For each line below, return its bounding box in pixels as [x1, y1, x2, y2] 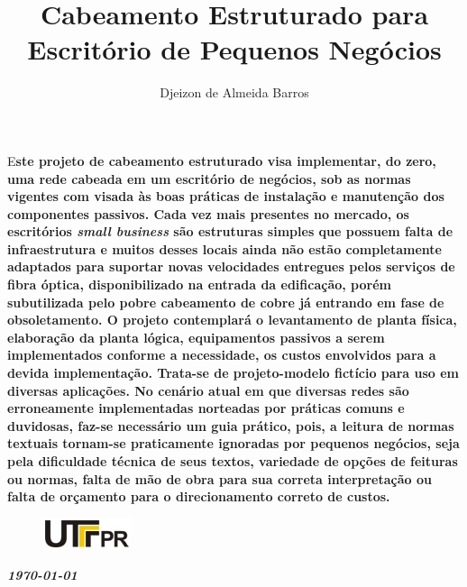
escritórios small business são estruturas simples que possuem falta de [7, 222, 453, 241]
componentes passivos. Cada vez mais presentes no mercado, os [7, 204, 409, 223]
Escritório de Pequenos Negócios [27, 31, 442, 68]
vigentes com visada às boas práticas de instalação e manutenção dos [7, 187, 444, 206]
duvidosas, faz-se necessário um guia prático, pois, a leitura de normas [7, 416, 454, 435]
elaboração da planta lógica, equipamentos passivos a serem [7, 327, 385, 346]
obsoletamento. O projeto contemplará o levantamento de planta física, [7, 310, 457, 329]
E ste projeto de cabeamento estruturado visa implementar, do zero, [7, 151, 436, 170]
